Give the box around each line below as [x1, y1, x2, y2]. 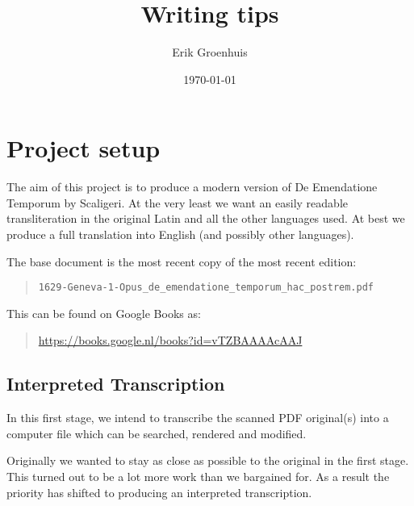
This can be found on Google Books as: [6, 304, 201, 321]
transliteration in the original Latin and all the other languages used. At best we [6, 210, 405, 227]
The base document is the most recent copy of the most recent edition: [6, 253, 357, 270]
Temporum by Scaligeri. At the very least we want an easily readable [6, 194, 348, 211]
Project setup [6, 132, 161, 165]
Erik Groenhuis [172, 44, 248, 61]
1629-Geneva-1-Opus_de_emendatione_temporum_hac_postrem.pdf [38, 282, 374, 294]
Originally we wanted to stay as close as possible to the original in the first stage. [6, 452, 409, 469]
